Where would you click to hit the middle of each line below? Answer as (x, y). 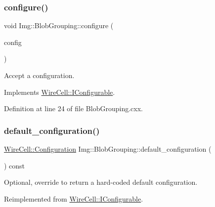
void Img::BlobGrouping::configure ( (59, 25)
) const (15, 165)
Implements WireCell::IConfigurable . (60, 92)
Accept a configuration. (39, 75)
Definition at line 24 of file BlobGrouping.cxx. (73, 108)
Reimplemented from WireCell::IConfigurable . (74, 198)
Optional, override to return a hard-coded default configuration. (101, 182)
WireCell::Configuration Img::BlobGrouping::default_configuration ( (108, 149)
